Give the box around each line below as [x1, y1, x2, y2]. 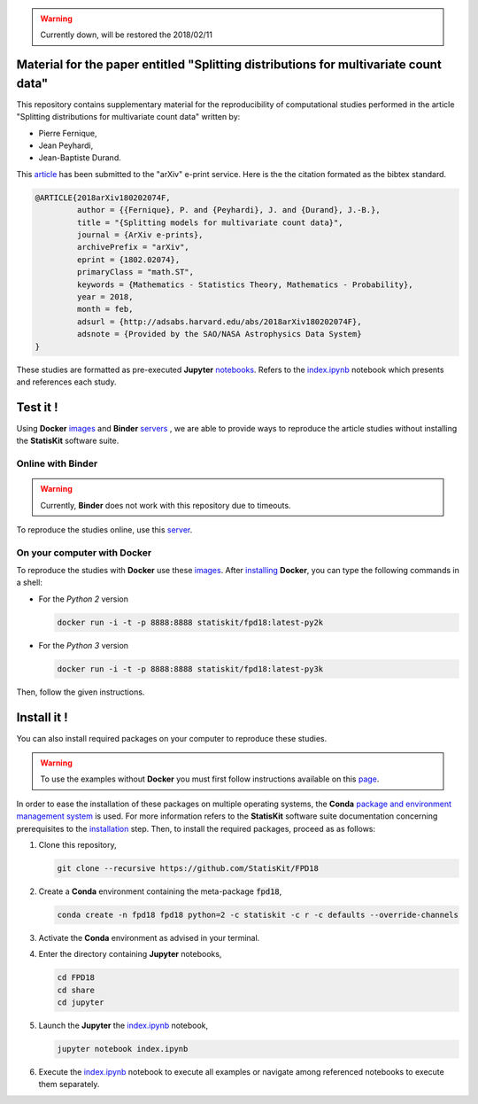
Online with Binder [16, 457, 98, 470]
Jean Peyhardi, [38, 140, 94, 151]
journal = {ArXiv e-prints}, [76, 230, 204, 239]
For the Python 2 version [38, 594, 128, 604]
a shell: [16, 577, 43, 588]
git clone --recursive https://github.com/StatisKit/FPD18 [57, 864, 319, 874]
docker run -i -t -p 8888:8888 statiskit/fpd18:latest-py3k [57, 664, 324, 673]
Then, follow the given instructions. [16, 687, 145, 697]
